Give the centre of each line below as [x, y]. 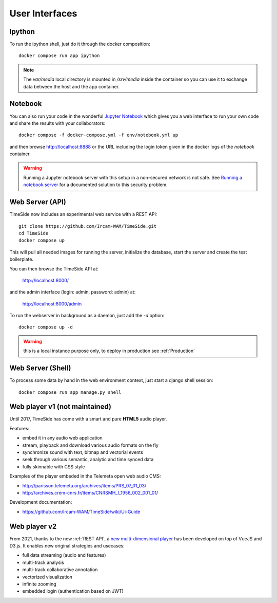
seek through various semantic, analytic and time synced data [88, 460]
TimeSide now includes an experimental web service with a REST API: [83, 214]
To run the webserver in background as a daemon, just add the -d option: [87, 316]
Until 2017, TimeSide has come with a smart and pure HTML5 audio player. [88, 419]
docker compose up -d [46, 327]
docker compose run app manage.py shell [70, 392]
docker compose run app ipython [59, 56]
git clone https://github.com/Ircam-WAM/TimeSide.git [87, 226]
